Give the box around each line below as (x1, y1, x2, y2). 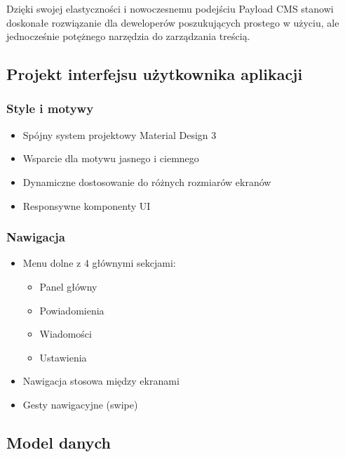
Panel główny (39, 279, 97, 293)
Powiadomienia (39, 303, 104, 317)
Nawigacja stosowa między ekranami (22, 373, 180, 388)
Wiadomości (39, 326, 92, 341)
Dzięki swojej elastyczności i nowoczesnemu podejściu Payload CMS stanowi (6, 1, 334, 15)
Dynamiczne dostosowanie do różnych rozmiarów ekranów (22, 174, 271, 189)
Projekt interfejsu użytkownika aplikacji (6, 63, 303, 85)
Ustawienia (39, 350, 87, 364)
